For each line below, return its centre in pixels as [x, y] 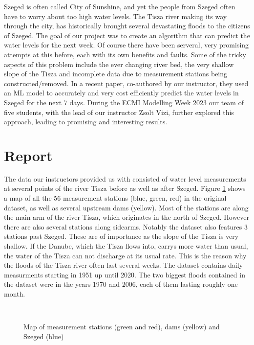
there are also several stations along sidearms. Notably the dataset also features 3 [126, 226]
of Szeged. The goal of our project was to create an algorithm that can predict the [127, 35]
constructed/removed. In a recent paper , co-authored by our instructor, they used [126, 83]
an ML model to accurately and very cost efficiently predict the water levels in [121, 93]
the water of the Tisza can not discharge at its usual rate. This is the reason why [125, 255]
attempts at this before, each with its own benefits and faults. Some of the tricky [125, 54]
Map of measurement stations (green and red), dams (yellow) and [122, 327]
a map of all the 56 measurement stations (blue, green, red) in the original [115, 198]
